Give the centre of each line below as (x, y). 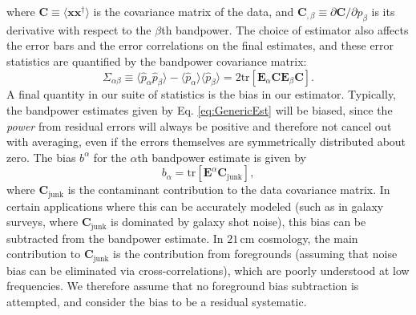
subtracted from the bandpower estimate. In (115, 238)
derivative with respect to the (79, 29)
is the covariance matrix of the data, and (194, 11)
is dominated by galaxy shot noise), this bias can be (238, 222)
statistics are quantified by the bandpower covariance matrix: (157, 61)
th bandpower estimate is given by (222, 157)
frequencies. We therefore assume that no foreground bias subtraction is (183, 286)
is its (383, 11)
